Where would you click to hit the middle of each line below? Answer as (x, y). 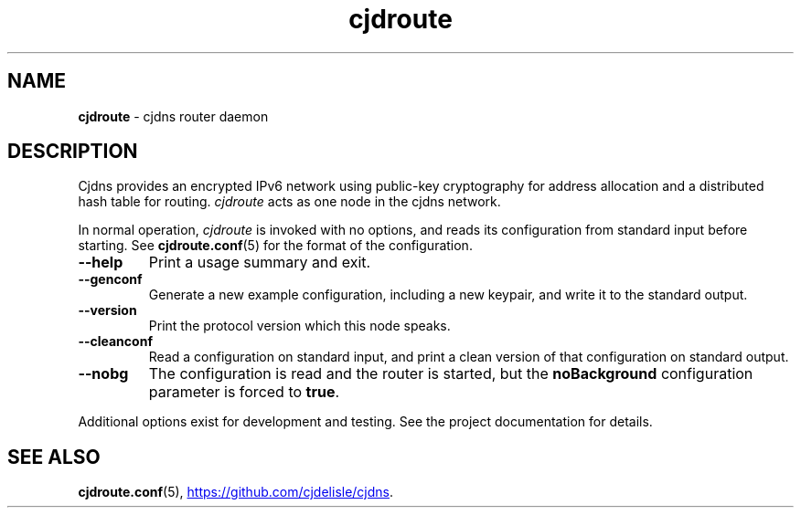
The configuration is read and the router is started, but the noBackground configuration (451, 374)
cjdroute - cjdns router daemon (173, 116)
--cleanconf (115, 342)
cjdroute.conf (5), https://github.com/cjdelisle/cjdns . (236, 492)
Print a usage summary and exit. (260, 263)
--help (101, 263)
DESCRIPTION (73, 152)
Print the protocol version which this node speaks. (299, 326)
